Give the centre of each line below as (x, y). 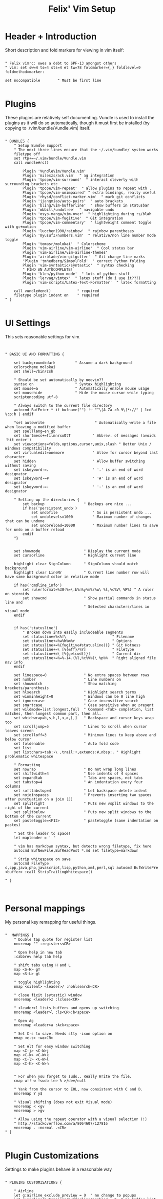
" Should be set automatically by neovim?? (59, 380)
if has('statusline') (36, 628)
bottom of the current (28, 816)
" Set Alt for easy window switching (52, 1046)
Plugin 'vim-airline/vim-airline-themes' (65, 252)
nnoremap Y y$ (28, 1093)
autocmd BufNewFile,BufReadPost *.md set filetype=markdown (76, 850)
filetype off (27, 154)
